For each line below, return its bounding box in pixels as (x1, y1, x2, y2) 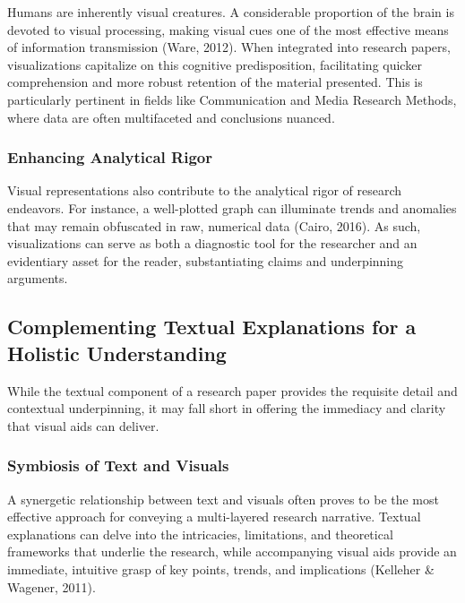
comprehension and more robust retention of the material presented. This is (7, 73, 423, 91)
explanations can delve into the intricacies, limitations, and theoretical (7, 524, 393, 543)
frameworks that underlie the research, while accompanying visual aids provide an (7, 542, 457, 561)
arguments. (7, 269, 68, 288)
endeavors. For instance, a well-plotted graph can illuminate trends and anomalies (7, 198, 457, 217)
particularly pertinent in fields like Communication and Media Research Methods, (7, 90, 457, 108)
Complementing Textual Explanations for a (7, 313, 417, 340)
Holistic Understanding (7, 339, 227, 366)
